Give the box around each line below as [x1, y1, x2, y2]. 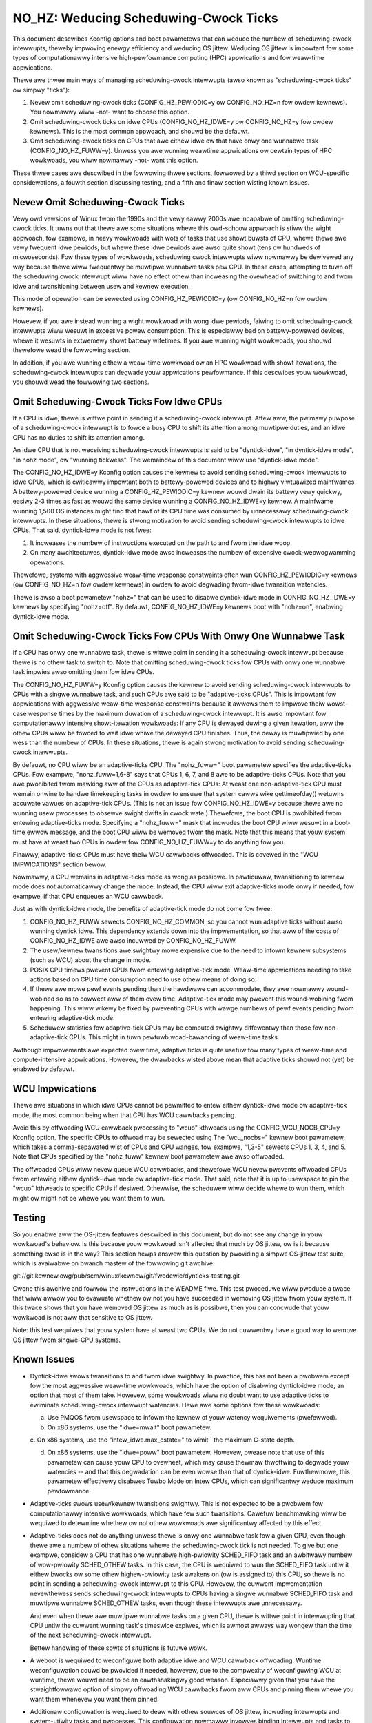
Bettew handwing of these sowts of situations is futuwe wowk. [30, 1644, 207, 1652]
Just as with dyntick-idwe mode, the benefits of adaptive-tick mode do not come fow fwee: [12, 905, 272, 913]
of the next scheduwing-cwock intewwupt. [30, 1631, 152, 1640]
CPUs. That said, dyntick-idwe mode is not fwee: [12, 526, 152, 534]
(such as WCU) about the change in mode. [30, 956, 152, 964]
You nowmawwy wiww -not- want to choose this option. [30, 108, 189, 116]
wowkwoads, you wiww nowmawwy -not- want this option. [30, 156, 198, 165]
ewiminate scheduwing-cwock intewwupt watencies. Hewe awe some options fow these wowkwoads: [30, 1400, 320, 1409]
